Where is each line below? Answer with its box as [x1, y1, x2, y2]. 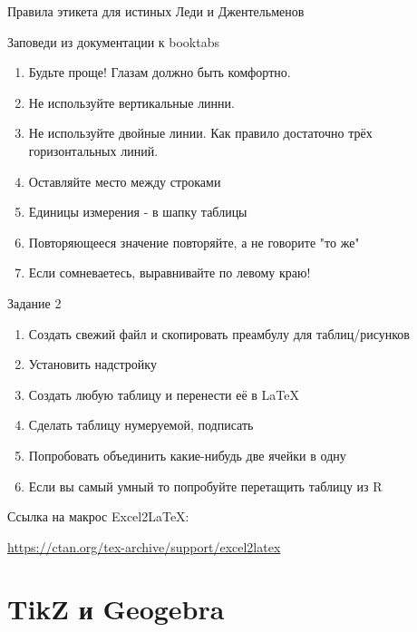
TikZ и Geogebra [7, 590, 225, 627]
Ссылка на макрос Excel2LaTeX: [7, 507, 189, 526]
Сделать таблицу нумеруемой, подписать [28, 415, 254, 434]
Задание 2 [7, 293, 62, 312]
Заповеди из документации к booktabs [7, 32, 219, 51]
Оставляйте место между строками [28, 171, 221, 190]
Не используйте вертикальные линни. [28, 92, 235, 112]
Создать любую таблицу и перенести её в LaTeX [28, 384, 300, 404]
